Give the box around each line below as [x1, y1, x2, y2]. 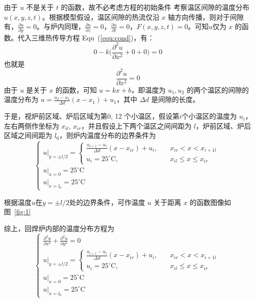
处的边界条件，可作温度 [69, 197, 145, 207]
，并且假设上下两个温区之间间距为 [81, 120, 191, 131]
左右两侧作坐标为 [4, 120, 59, 131]
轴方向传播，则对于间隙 [168, 11, 244, 22]
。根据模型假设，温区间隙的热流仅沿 [42, 11, 159, 22]
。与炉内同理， [36, 21, 85, 32]
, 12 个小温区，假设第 [111, 111, 180, 121]
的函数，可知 [55, 84, 97, 95]
